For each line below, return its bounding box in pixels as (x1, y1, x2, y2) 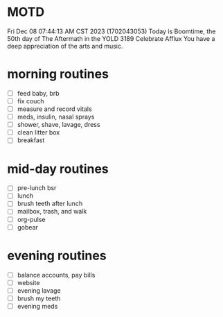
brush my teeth (17, 294, 61, 302)
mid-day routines (7, 161, 109, 177)
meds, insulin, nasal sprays (17, 112, 95, 121)
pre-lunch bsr (17, 184, 57, 192)
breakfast (17, 136, 45, 144)
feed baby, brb (17, 89, 60, 97)
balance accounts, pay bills (17, 271, 96, 279)
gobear (17, 223, 38, 231)
